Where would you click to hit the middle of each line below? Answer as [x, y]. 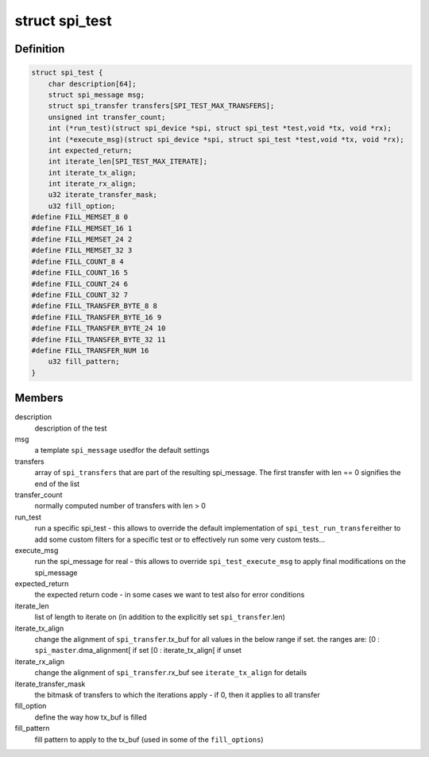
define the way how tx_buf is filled [91, 717]
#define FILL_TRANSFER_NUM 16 [90, 350]
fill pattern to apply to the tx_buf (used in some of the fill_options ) [149, 740]
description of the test [71, 428]
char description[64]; [92, 84]
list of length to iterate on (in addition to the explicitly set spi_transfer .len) [160, 617]
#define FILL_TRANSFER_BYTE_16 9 [97, 317]
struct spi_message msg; [97, 95]
